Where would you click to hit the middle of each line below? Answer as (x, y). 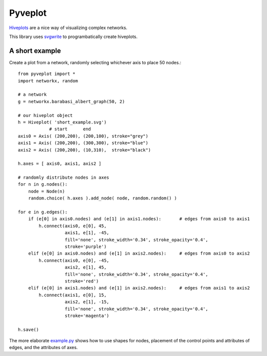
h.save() (28, 329)
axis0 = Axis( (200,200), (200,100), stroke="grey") (83, 136)
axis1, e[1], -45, (87, 233)
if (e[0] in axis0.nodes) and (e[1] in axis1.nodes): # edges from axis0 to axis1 (139, 219)
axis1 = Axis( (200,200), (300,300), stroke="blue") (83, 143)
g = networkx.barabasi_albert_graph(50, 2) (71, 101)
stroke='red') (82, 281)
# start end (70, 129)
